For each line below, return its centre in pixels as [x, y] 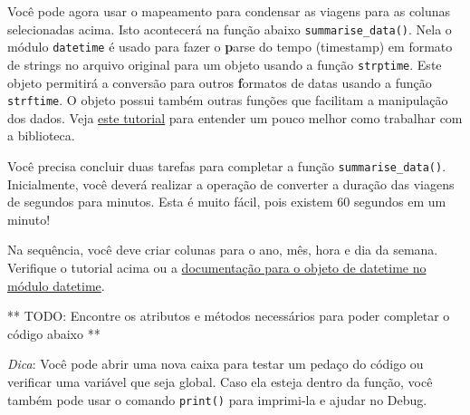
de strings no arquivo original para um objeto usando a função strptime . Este [225, 64]
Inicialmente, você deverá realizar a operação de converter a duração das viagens [231, 183]
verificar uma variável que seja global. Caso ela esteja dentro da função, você [220, 381]
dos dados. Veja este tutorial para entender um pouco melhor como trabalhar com [235, 117]
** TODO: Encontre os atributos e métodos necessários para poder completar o [229, 316]
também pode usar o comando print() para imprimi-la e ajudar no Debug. [217, 399]
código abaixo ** [54, 333]
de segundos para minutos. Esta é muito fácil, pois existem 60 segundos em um [227, 202]
